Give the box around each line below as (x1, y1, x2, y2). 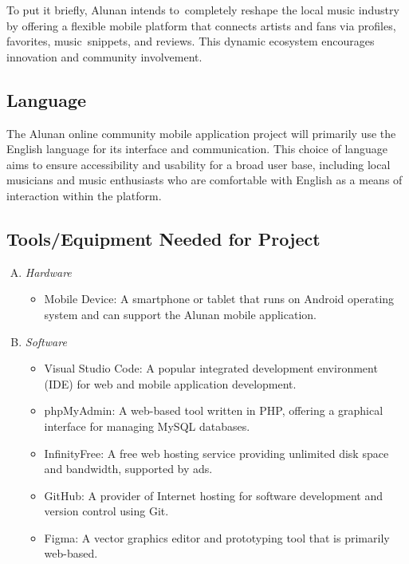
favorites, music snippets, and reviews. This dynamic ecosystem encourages (6, 33, 375, 49)
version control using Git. (44, 503, 169, 519)
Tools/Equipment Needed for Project (6, 226, 321, 250)
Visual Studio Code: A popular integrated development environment (44, 360, 378, 377)
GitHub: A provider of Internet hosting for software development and (44, 487, 383, 503)
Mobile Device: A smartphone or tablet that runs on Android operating (44, 290, 395, 307)
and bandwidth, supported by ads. (44, 460, 213, 477)
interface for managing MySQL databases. (44, 417, 250, 434)
